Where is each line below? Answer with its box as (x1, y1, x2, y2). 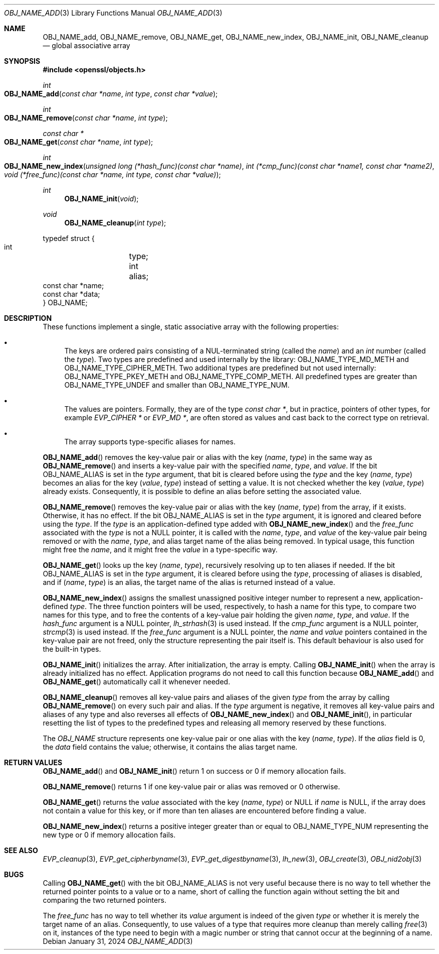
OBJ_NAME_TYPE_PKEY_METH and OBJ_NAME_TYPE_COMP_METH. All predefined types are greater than (64, 372, 417, 381)
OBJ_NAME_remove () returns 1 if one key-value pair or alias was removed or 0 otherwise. (43, 782, 340, 791)
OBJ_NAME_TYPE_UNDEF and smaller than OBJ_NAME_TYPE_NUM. (64, 381, 290, 389)
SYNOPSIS (4, 57, 41, 65)
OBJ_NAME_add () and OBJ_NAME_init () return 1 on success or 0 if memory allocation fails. (43, 767, 346, 775)
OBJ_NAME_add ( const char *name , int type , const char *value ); (4, 89, 218, 98)
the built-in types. (43, 645, 101, 653)
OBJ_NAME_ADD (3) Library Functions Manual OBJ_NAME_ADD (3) (4, 9, 223, 17)
